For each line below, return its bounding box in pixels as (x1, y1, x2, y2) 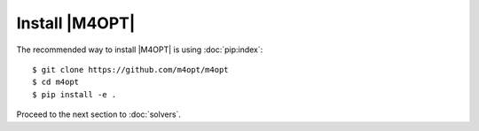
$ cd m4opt (32, 77, 80, 88)
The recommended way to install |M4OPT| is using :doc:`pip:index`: (16, 44, 263, 55)
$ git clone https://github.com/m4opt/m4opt (32, 65, 230, 74)
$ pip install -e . (32, 89, 117, 99)
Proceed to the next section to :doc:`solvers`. (16, 109, 182, 119)
